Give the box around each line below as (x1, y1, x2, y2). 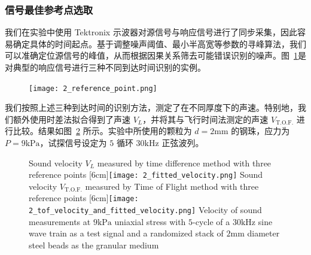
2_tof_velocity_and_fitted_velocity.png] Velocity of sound (29, 204, 262, 216)
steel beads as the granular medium (29, 238, 159, 251)
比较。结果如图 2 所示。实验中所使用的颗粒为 (13, 125, 192, 137)
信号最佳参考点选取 (5, 2, 93, 17)
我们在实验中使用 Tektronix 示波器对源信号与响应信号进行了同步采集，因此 (5, 26, 297, 38)
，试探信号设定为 (39, 136, 107, 149)
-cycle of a (193, 215, 230, 227)
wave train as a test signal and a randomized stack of (29, 227, 224, 239)
